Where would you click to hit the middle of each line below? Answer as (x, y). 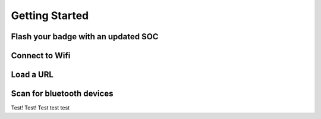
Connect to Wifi (41, 56)
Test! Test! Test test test (40, 108)
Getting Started (50, 15)
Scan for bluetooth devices (62, 94)
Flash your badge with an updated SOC (85, 37)
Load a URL (32, 75)
